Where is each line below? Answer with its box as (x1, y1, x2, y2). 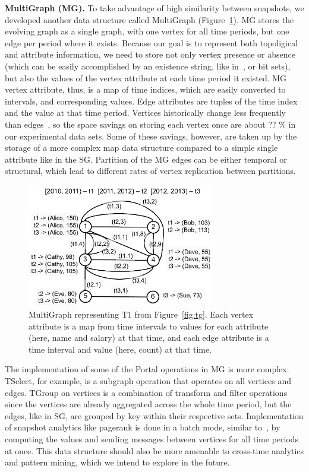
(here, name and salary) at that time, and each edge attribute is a (29, 331, 269, 344)
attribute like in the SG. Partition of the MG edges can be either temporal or (5, 153, 287, 165)
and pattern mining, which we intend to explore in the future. (5, 456, 230, 468)
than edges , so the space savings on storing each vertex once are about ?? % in (5, 118, 296, 130)
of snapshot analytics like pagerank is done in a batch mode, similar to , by (5, 421, 280, 433)
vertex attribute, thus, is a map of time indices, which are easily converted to (5, 83, 286, 96)
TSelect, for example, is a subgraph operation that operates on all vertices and (5, 374, 291, 387)
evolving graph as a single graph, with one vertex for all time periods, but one (5, 25, 289, 37)
